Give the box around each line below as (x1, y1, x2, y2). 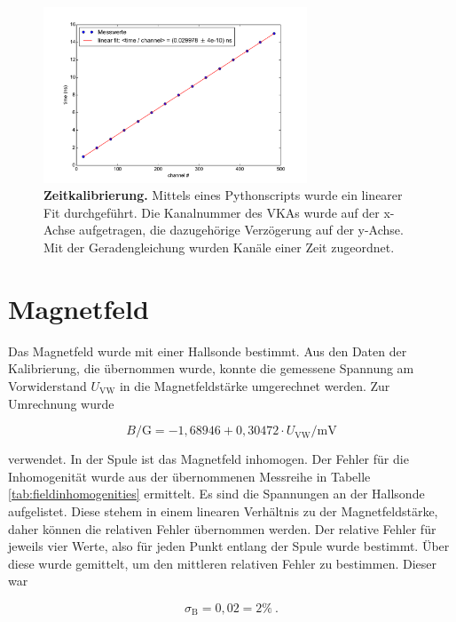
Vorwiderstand (8, 376, 87, 395)
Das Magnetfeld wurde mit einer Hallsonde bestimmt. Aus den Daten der (8, 341, 407, 360)
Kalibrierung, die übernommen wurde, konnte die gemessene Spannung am (8, 359, 414, 378)
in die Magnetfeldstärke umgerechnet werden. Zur (119, 376, 390, 395)
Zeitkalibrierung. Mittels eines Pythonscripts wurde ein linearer (43, 186, 403, 204)
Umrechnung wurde (8, 394, 114, 412)
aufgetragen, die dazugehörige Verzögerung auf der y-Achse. (79, 220, 404, 239)
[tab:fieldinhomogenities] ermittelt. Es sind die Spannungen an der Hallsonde (8, 484, 425, 503)
